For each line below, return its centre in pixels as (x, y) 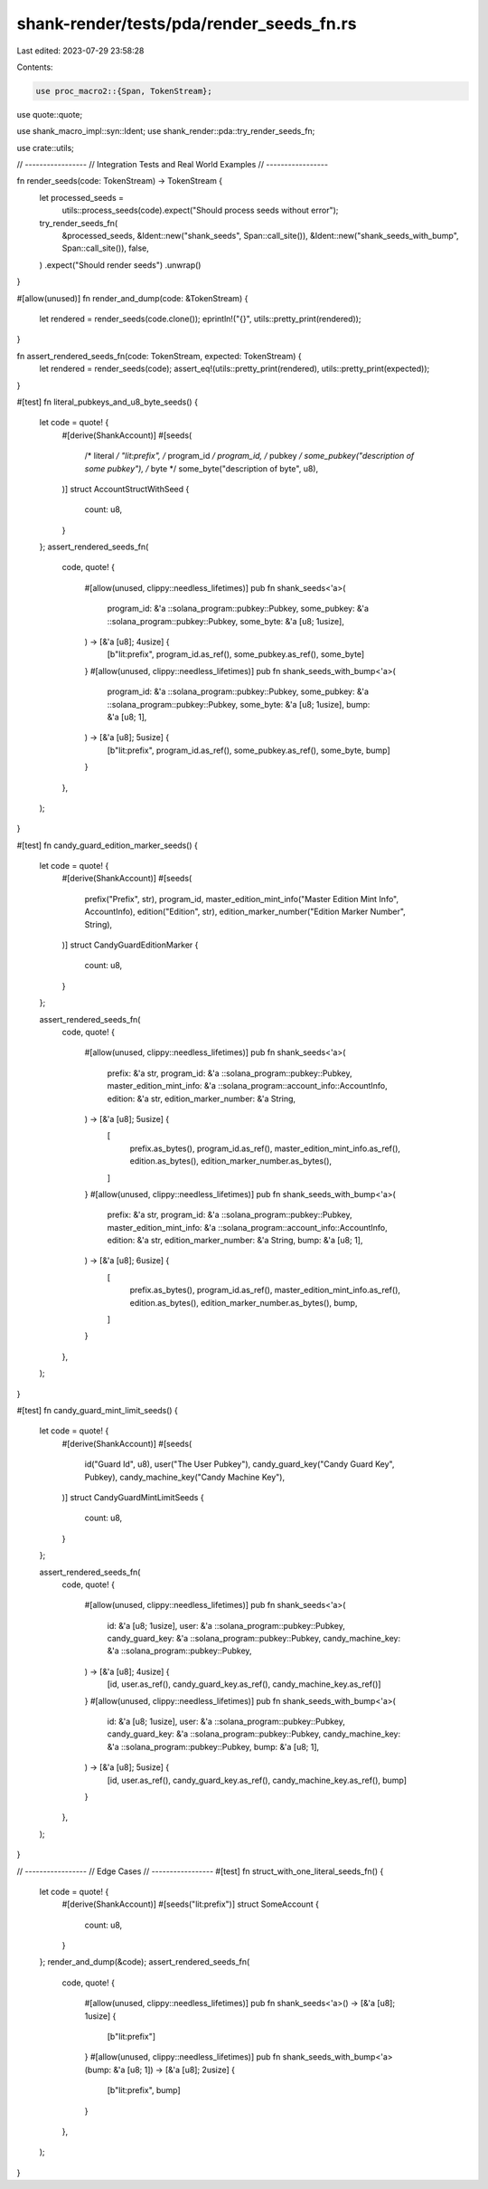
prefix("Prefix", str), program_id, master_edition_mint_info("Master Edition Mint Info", (242, 899)
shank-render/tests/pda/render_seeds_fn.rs (187, 24)
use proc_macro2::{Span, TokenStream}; (124, 91)
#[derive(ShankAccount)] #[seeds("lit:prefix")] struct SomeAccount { (191, 1904)
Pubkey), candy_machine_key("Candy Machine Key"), (184, 1477)
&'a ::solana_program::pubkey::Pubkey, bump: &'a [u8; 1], (213, 1746)
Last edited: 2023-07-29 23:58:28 (80, 51)
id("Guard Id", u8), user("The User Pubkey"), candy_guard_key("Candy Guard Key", (239, 1464)
